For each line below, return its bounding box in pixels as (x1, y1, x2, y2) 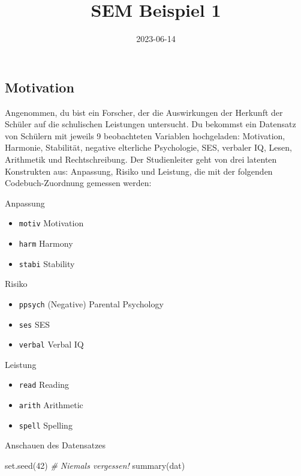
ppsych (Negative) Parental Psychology (19, 297, 164, 310)
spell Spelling (19, 418, 73, 431)
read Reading (19, 378, 70, 391)
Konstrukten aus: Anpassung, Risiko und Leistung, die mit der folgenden (5, 164, 273, 177)
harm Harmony (19, 236, 73, 249)
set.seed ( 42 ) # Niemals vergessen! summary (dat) (5, 459, 185, 471)
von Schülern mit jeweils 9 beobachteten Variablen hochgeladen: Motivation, (5, 129, 285, 142)
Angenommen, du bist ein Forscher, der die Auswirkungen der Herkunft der (5, 106, 283, 118)
